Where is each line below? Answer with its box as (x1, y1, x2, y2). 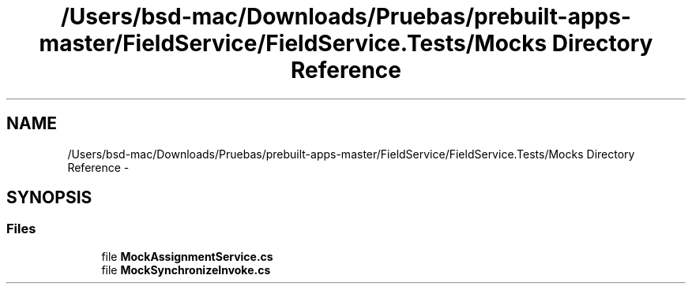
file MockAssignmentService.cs (101, 249, 273, 263)
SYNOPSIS (6, 188, 92, 208)
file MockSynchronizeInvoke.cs (101, 262, 271, 277)
